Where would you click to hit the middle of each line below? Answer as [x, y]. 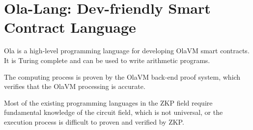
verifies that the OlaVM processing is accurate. [75, 86]
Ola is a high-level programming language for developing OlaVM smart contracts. [127, 51]
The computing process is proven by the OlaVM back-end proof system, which [122, 76]
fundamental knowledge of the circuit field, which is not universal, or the [113, 112]
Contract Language [70, 27]
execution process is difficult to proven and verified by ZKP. [94, 121]
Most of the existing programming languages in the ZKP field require [108, 102]
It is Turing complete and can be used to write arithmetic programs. [107, 60]
